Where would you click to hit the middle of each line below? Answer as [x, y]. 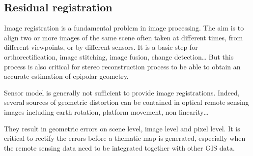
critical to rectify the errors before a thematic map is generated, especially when [125, 138]
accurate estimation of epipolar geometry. [66, 76]
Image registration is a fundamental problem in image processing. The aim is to [124, 28]
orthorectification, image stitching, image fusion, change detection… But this [119, 56]
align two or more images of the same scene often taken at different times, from [124, 37]
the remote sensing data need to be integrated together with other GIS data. [119, 147]
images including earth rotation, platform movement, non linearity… [106, 111]
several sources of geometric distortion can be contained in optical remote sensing [126, 102]
